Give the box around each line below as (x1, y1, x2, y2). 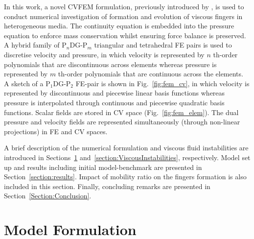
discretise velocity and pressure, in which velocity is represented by (4, 49, 205, 59)
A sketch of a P (4, 78, 50, 88)
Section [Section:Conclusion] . (4, 191, 92, 201)
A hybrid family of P (4, 40, 67, 50)
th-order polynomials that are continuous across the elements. (58, 69, 243, 79)
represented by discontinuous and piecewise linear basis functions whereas (4, 88, 225, 98)
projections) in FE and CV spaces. (4, 126, 108, 136)
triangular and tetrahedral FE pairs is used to (94, 40, 232, 50)
